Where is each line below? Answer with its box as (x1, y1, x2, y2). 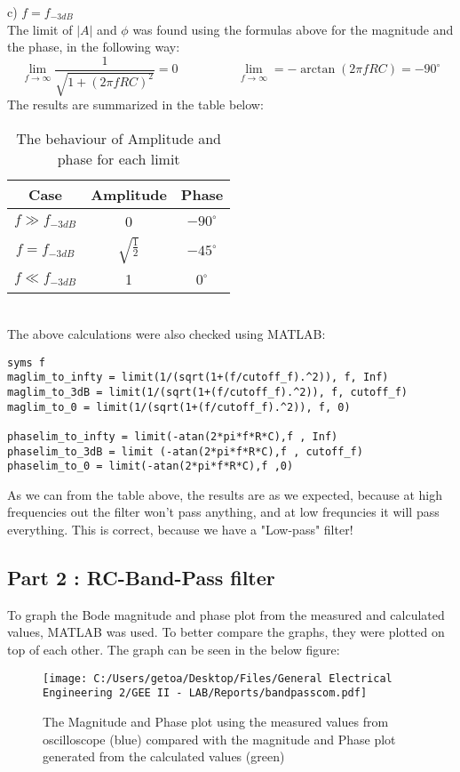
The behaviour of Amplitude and (16, 127, 222, 149)
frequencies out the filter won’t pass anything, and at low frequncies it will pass (7, 503, 440, 521)
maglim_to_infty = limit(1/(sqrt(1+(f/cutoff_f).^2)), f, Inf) (7, 371, 389, 384)
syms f (7, 356, 45, 369)
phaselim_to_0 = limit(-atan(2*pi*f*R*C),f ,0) (7, 460, 294, 473)
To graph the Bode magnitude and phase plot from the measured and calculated (7, 605, 445, 623)
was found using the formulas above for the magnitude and (132, 20, 454, 38)
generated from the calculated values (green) (43, 747, 285, 766)
